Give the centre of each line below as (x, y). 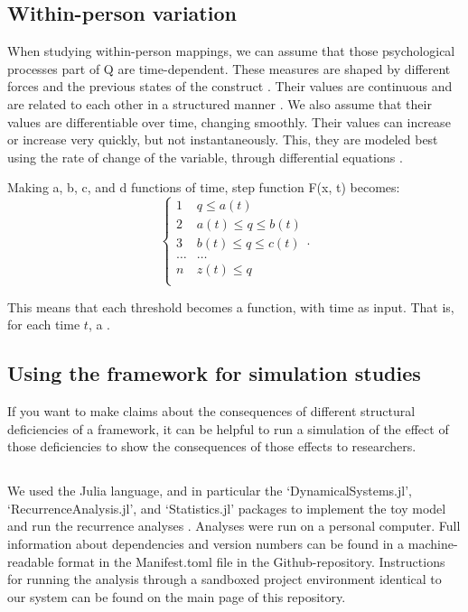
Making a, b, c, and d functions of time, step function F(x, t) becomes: (204, 187)
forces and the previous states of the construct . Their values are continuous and (230, 86)
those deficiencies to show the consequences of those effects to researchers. (212, 446)
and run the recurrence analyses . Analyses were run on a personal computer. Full (234, 526)
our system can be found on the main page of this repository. (177, 596)
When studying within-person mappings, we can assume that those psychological (231, 51)
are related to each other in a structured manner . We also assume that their (220, 103)
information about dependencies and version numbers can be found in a (206, 543)
